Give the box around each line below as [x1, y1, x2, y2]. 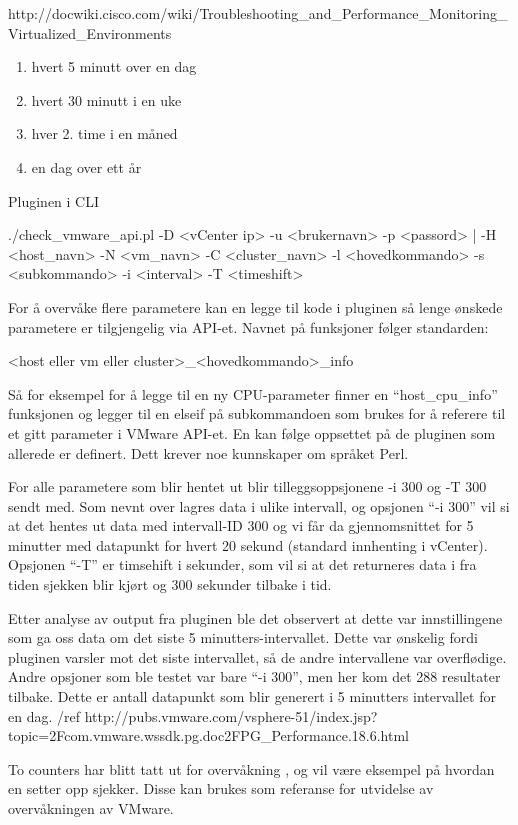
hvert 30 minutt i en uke [31, 89, 182, 110]
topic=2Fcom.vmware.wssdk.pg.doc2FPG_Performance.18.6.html [8, 725, 409, 746]
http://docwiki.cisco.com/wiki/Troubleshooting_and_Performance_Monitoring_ [8, 3, 508, 23]
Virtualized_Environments [8, 22, 172, 43]
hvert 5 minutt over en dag [31, 56, 197, 77]
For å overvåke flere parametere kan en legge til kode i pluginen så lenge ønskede [8, 296, 503, 317]
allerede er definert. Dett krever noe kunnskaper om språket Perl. [8, 442, 409, 463]
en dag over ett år [31, 156, 142, 177]
